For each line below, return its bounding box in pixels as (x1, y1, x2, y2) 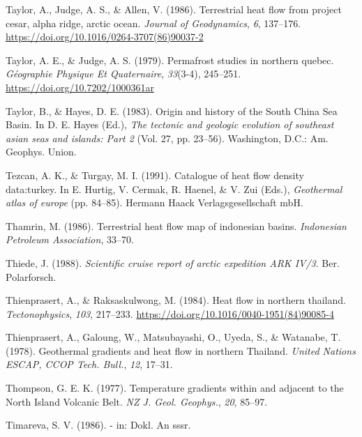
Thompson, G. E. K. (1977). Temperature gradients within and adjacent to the (6, 381, 344, 395)
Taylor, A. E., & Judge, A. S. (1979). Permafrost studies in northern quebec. (6, 52, 334, 67)
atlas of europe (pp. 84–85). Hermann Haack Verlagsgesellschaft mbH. (6, 195, 303, 210)
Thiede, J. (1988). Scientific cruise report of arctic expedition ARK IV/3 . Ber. (6, 255, 340, 270)
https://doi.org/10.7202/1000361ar (6, 79, 154, 94)
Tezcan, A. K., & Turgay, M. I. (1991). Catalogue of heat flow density (6, 167, 304, 182)
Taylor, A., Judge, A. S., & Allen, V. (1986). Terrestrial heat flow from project (6, 2, 342, 16)
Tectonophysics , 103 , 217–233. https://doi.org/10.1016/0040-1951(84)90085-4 (6, 306, 335, 321)
